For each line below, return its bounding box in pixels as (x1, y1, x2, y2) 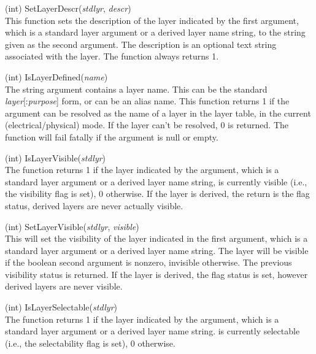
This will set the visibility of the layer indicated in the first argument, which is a (5, 232, 308, 245)
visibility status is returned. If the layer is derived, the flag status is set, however (5, 267, 308, 280)
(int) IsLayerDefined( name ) (5, 70, 108, 83)
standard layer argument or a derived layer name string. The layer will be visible (5, 244, 309, 256)
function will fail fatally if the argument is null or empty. (5, 130, 218, 143)
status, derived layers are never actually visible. (5, 199, 183, 212)
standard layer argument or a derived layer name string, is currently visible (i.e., (5, 175, 307, 188)
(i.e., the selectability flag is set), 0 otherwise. (5, 336, 175, 349)
